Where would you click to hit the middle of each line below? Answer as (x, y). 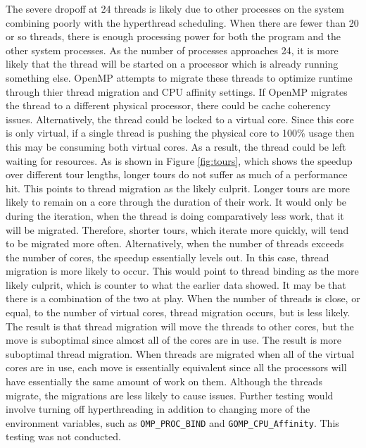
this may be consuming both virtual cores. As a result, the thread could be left (176, 146)
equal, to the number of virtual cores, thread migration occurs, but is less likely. (178, 312)
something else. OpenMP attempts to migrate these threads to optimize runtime (179, 77)
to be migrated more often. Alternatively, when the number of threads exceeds (175, 243)
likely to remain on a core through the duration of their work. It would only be (176, 202)
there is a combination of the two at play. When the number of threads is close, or (183, 298)
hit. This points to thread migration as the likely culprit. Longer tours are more (178, 188)
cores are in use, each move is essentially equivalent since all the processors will (176, 367)
